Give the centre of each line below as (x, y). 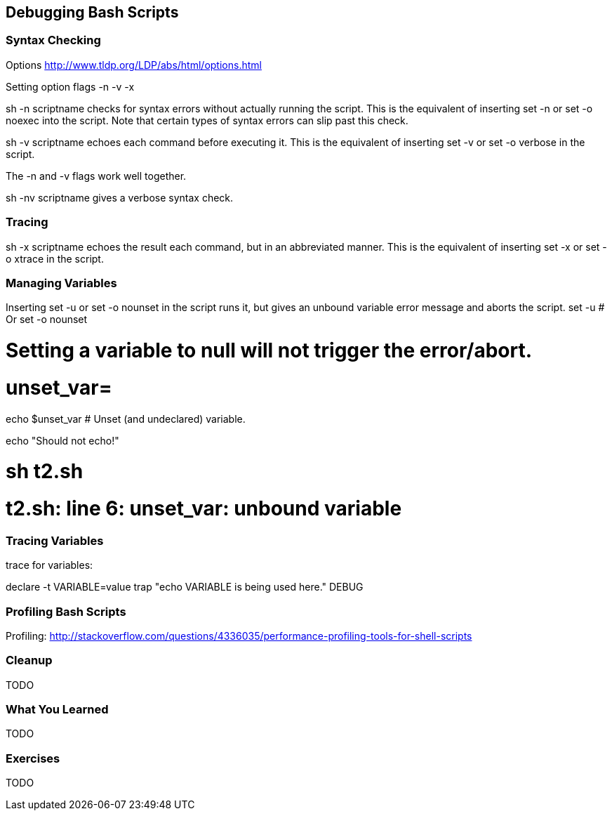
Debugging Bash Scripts (92, 12)
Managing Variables (61, 283)
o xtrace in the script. (55, 258)
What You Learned (57, 710)
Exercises (33, 758)
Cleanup (29, 660)
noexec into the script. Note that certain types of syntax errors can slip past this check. (207, 120)
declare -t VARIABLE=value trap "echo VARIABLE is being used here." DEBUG (185, 587)
